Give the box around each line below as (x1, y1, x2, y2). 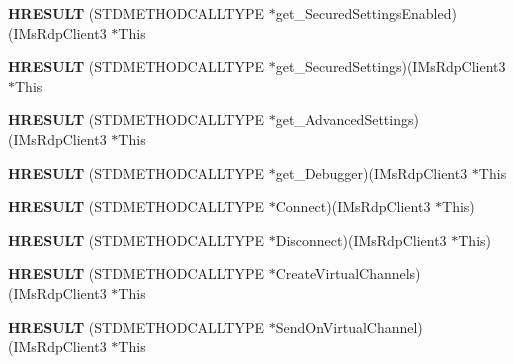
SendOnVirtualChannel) (275, 316, 423, 337)
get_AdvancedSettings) (275, 109, 419, 130)
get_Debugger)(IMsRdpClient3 (275, 162, 468, 183)
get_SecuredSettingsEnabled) (275, 3, 457, 23)
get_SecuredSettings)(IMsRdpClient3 (275, 56, 506, 77)
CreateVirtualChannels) (275, 263, 421, 284)
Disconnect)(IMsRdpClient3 (275, 229, 447, 250)
